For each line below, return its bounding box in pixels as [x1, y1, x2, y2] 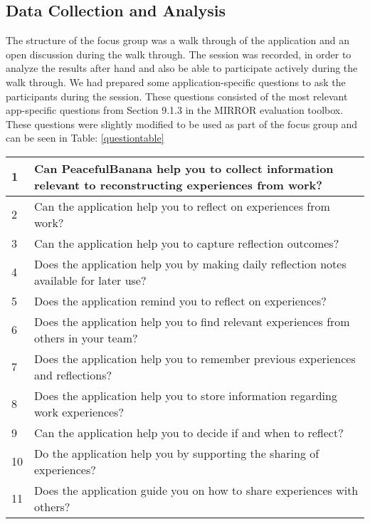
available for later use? [34, 271, 147, 288]
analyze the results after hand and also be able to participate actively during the [6, 61, 358, 75]
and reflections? [34, 366, 112, 383]
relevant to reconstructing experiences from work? [34, 176, 322, 193]
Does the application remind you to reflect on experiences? [34, 292, 327, 309]
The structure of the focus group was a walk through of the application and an [6, 33, 350, 48]
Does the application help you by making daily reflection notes [34, 255, 347, 272]
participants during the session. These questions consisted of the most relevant [6, 88, 348, 103]
